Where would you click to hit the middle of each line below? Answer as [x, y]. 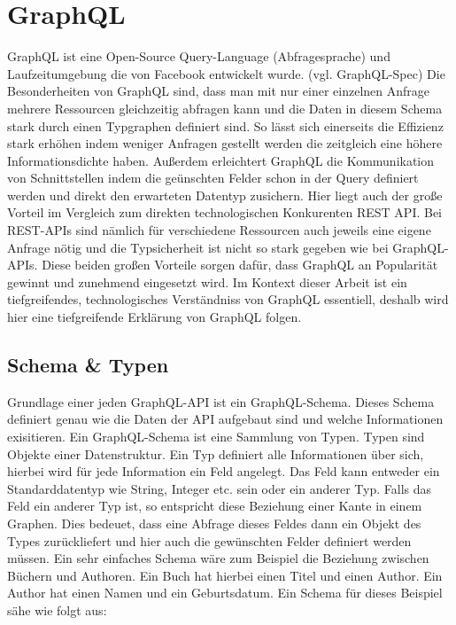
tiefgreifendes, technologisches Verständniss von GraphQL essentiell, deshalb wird [228, 299]
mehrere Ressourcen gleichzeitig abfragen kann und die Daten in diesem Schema [225, 108]
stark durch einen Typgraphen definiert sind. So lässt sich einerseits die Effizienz [225, 125]
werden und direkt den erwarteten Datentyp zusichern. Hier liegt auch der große [225, 195]
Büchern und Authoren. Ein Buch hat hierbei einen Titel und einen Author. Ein [225, 575]
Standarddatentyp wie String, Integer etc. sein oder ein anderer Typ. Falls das [220, 488]
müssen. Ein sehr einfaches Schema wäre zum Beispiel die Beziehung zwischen [218, 558]
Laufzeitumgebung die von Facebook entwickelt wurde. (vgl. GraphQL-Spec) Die [226, 73]
